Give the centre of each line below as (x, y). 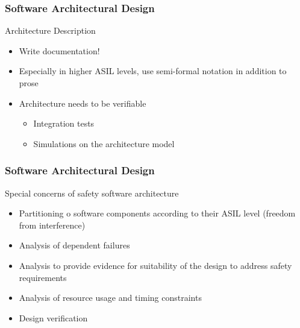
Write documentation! (59, 50)
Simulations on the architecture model (104, 143)
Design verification (53, 317)
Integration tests (64, 123)
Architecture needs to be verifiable (83, 103)
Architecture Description (50, 30)
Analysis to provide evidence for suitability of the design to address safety (155, 265)
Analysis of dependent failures (74, 245)
